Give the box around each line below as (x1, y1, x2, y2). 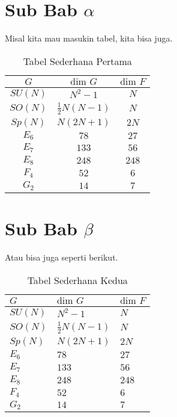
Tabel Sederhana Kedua (27, 273, 128, 287)
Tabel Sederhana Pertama (23, 54, 132, 68)
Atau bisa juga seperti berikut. (5, 251, 118, 264)
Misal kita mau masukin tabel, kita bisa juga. (5, 32, 173, 45)
